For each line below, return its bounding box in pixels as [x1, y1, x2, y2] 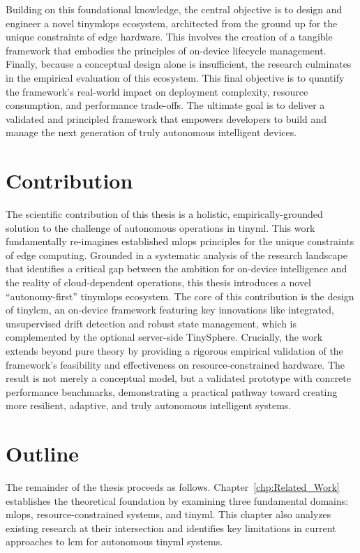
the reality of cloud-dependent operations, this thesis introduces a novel [6, 275, 312, 290]
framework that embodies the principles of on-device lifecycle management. [6, 43, 327, 57]
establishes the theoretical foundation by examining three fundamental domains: [6, 493, 349, 508]
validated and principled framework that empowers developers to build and [6, 111, 327, 126]
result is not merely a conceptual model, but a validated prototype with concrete [6, 371, 351, 385]
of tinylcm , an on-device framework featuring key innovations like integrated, [6, 302, 334, 317]
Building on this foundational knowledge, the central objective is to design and [6, 2, 343, 16]
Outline [6, 439, 80, 468]
